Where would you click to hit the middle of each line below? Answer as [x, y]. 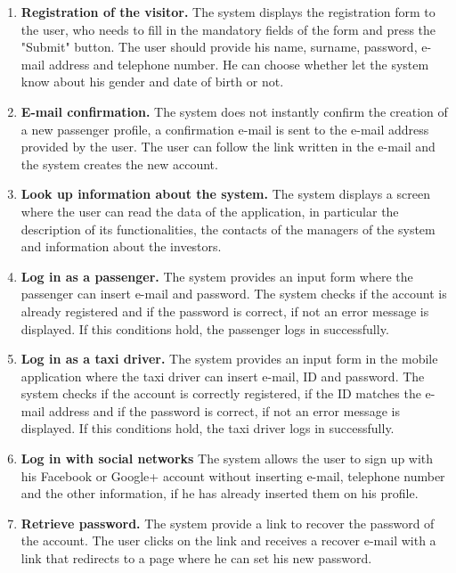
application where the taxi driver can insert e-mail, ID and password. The [223, 376]
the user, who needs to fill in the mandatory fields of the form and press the [228, 29]
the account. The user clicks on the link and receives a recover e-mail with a [228, 540]
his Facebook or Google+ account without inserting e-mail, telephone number [233, 475]
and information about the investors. [121, 246]
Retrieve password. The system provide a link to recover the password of [228, 523]
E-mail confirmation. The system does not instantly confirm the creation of [234, 111]
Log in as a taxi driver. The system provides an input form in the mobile [229, 359]
